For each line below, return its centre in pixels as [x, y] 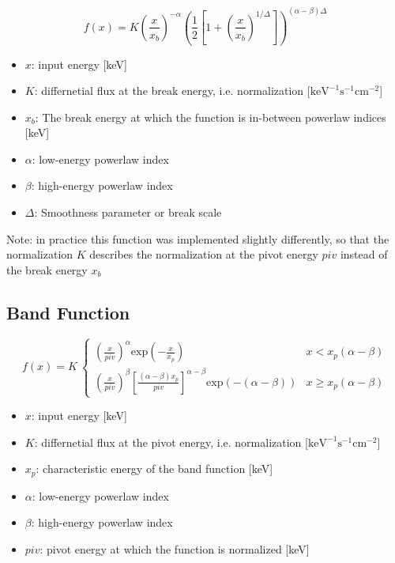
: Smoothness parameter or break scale [128, 212]
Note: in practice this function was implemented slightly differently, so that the [198, 238]
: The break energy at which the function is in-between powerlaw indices [211, 117]
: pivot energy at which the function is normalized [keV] [175, 549]
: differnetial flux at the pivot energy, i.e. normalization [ [171, 442]
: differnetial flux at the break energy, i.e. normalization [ [172, 91]
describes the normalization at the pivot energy [204, 254]
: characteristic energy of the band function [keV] [154, 469]
